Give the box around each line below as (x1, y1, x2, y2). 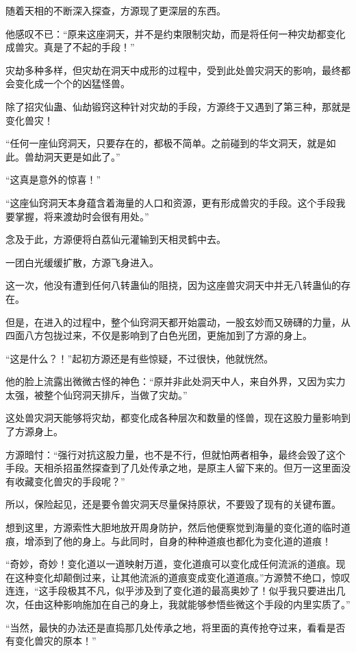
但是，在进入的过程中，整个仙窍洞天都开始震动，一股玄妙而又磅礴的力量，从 (5, 314, 351, 329)
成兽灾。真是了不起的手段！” (5, 40, 135, 54)
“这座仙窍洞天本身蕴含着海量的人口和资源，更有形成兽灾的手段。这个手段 (5, 195, 336, 209)
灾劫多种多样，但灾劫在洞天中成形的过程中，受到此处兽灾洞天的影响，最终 (5, 62, 341, 77)
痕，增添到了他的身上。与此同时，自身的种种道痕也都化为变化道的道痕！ (5, 533, 331, 548)
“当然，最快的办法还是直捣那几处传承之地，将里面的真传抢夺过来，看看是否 (5, 620, 346, 634)
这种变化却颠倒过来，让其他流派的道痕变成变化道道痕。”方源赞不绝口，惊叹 (14, 570, 351, 584)
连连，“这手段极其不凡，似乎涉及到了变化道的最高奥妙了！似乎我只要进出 (5, 583, 336, 598)
